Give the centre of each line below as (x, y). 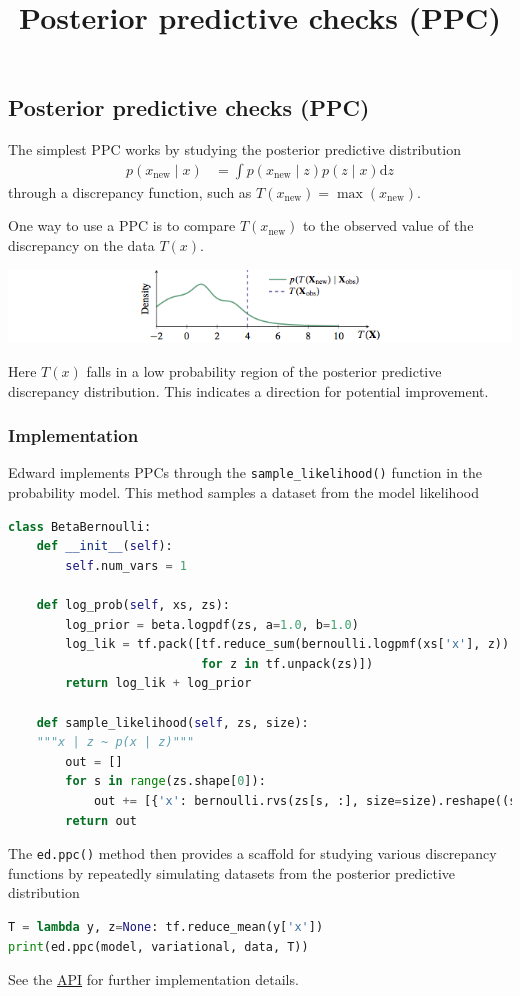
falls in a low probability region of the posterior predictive (264, 371)
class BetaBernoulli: (80, 526)
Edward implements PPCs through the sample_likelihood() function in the (245, 472)
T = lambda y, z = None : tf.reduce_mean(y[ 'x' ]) (166, 927)
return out (101, 820)
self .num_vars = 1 (126, 565)
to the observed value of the (388, 225)
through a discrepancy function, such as (130, 191)
